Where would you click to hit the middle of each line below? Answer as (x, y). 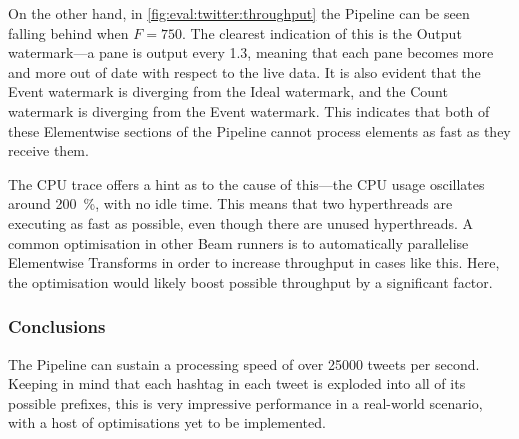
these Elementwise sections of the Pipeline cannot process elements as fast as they (259, 130)
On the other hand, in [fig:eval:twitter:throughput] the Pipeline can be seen (239, 13)
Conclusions (57, 326)
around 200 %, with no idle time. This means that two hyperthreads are (230, 203)
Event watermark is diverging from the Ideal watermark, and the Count (228, 91)
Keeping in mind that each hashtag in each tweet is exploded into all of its (237, 383)
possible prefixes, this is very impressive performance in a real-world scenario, (245, 402)
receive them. (48, 150)
